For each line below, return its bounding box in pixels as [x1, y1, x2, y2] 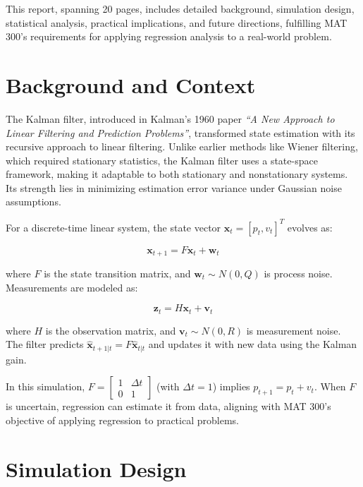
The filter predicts [6, 337, 84, 351]
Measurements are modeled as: [6, 279, 138, 294]
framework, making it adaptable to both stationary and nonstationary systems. [6, 167, 348, 181]
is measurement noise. [246, 323, 341, 337]
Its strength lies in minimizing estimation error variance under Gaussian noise [6, 180, 342, 195]
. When [314, 379, 346, 394]
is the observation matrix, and [45, 323, 176, 337]
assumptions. [6, 194, 61, 209]
